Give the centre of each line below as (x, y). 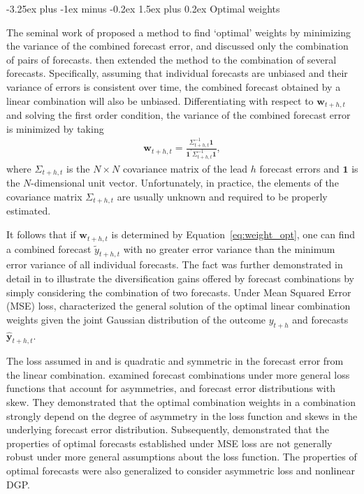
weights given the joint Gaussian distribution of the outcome (136, 319)
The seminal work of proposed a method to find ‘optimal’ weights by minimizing (179, 32)
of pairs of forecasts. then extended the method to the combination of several (172, 59)
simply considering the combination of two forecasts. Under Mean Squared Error (179, 292)
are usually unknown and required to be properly (222, 197)
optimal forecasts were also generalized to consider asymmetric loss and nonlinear (181, 471)
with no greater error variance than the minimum (229, 248)
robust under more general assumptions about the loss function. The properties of (182, 457)
